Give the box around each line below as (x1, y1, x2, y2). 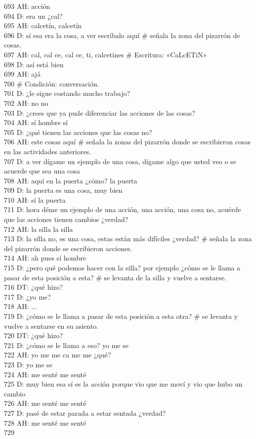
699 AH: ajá (4, 69, 41, 79)
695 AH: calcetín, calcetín (4, 20, 82, 31)
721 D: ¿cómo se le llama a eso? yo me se (4, 340, 128, 350)
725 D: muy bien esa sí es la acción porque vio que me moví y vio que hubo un (4, 379, 243, 389)
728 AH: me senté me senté (4, 417, 86, 428)
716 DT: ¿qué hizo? (4, 282, 63, 292)
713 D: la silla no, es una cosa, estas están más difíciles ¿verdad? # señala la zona (4, 233, 252, 244)
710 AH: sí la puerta (4, 194, 66, 205)
